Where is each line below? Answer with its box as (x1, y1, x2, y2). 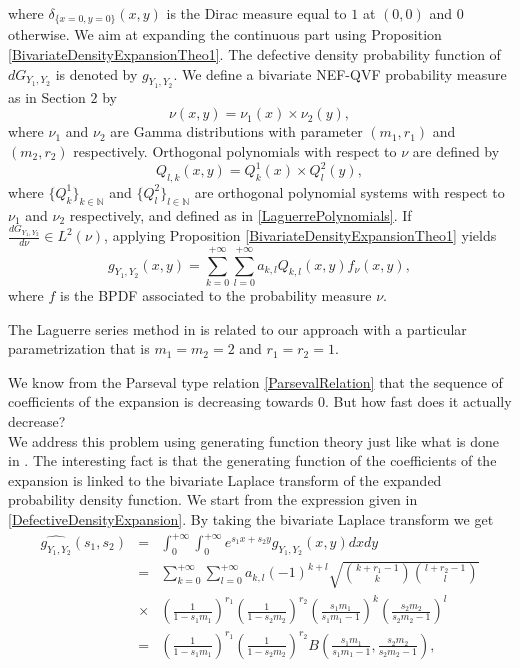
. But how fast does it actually (324, 391, 512, 412)
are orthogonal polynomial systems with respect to (194, 181, 505, 202)
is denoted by (55, 63, 138, 84)
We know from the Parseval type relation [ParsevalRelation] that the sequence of (8, 371, 503, 392)
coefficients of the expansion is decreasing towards (8, 391, 314, 412)
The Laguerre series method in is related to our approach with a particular (8, 318, 467, 339)
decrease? (8, 410, 66, 431)
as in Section (8, 86, 86, 107)
